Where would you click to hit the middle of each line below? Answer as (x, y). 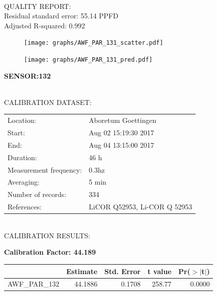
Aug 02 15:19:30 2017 (121, 133)
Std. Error (122, 271)
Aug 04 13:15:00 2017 (121, 145)
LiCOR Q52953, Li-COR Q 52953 (140, 207)
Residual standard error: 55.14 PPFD (61, 16)
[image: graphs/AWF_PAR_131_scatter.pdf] (94, 43)
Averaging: (24, 182)
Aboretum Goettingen (123, 120)
